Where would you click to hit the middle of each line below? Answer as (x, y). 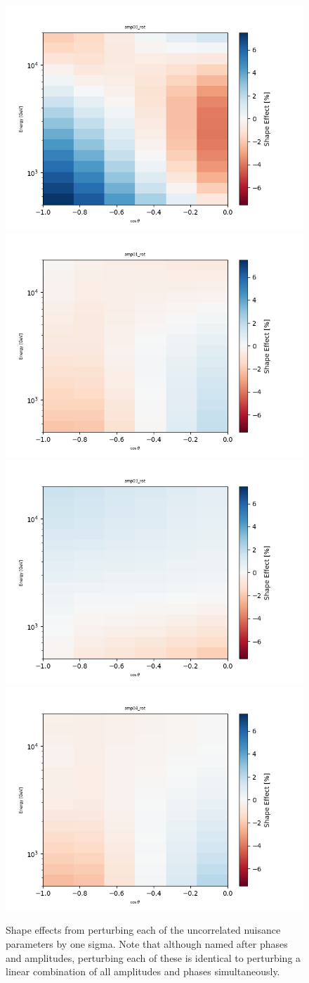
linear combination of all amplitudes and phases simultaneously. (143, 971)
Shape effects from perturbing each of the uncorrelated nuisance (143, 930)
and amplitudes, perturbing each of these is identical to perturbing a (153, 957)
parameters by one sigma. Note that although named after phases (147, 943)
